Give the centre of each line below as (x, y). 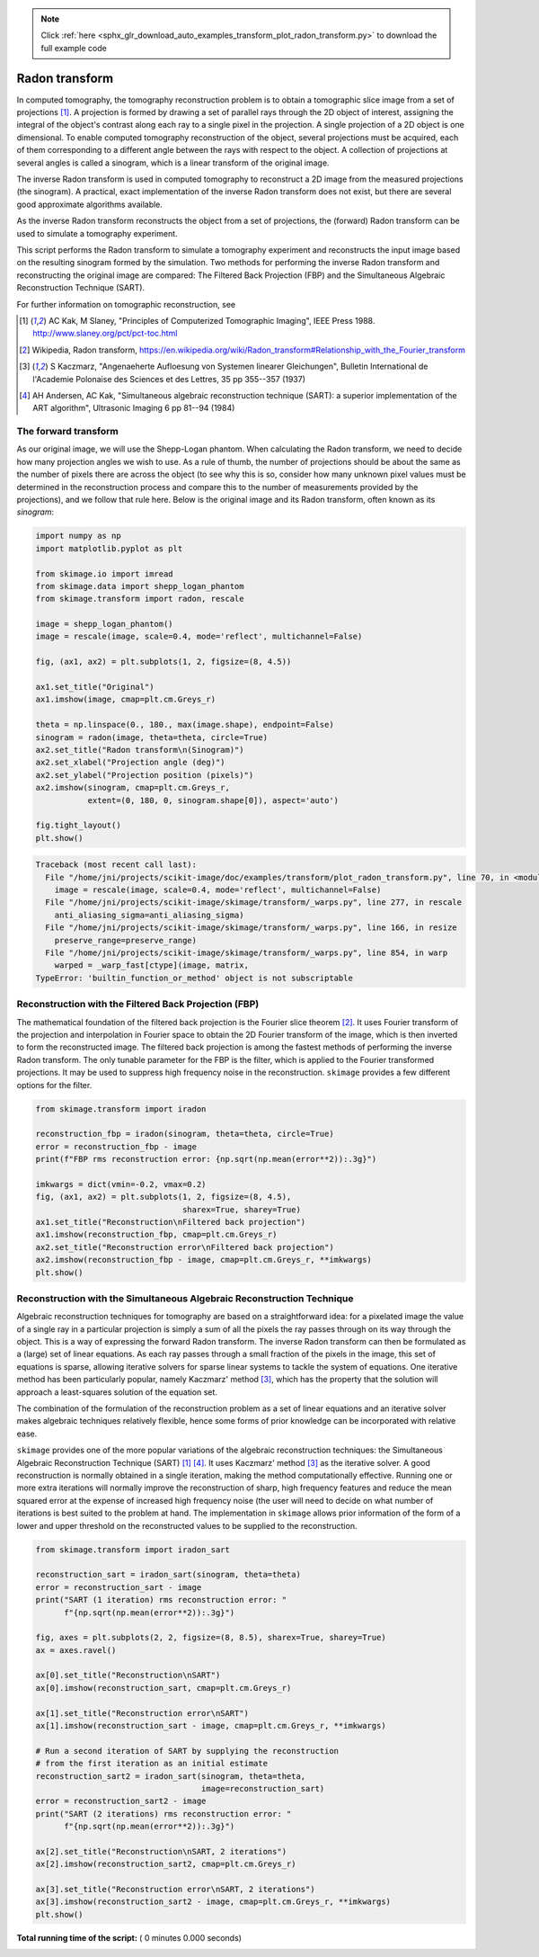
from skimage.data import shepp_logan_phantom (140, 586)
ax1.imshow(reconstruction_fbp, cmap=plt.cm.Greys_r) (156, 1235)
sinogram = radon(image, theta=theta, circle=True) (152, 737)
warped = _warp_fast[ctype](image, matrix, (151, 965)
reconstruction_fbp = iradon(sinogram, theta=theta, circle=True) (185, 1134)
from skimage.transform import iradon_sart (133, 1550)
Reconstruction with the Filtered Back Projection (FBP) (138, 1005)
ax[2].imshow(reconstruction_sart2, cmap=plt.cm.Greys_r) (166, 1864)
